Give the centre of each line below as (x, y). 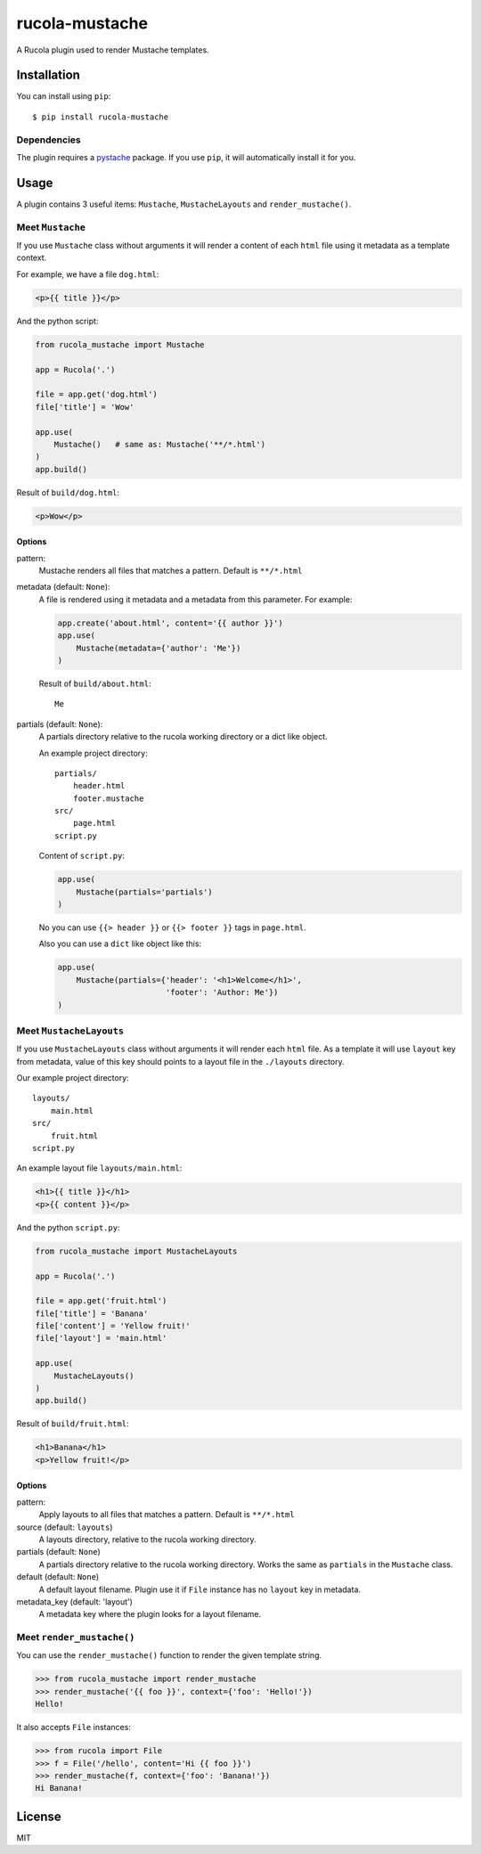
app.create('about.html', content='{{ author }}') (171, 623)
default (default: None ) (58, 1577)
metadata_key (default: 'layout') (75, 1601)
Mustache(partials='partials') (144, 892)
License (39, 1816)
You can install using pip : (64, 96)
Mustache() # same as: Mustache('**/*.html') (160, 444)
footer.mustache (108, 798)
